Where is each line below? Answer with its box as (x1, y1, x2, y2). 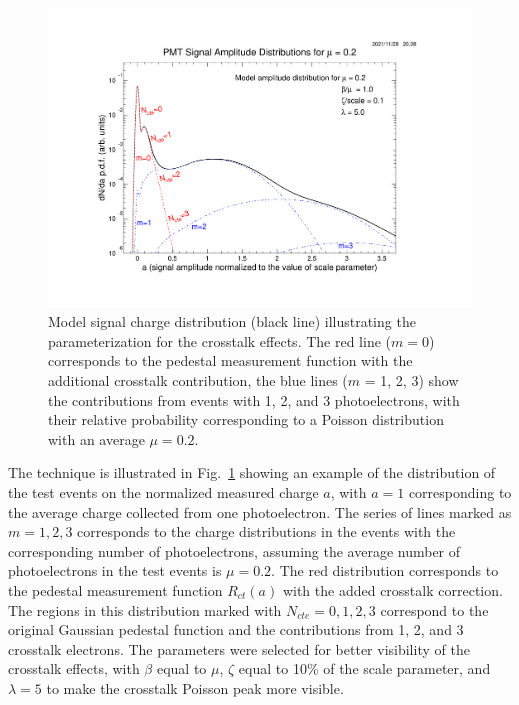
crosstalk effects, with (8, 658, 140, 679)
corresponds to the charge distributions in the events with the (77, 521, 456, 542)
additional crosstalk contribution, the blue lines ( (48, 370, 348, 391)
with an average (48, 428, 145, 449)
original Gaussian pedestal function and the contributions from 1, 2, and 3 (8, 619, 464, 640)
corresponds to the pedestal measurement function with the (48, 350, 413, 371)
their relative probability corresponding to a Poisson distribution (48, 409, 444, 430)
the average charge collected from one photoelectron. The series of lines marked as (8, 501, 512, 522)
